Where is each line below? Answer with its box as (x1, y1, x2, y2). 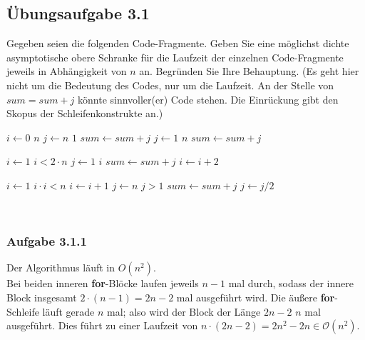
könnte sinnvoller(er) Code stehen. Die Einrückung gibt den (78, 91, 339, 106)
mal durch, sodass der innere (228, 276, 354, 291)
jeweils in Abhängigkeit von (6, 64, 127, 79)
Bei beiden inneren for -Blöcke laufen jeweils (6, 276, 199, 291)
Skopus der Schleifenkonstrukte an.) (6, 106, 163, 121)
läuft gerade (42, 304, 95, 319)
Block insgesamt (6, 289, 77, 304)
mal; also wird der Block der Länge (107, 304, 261, 319)
